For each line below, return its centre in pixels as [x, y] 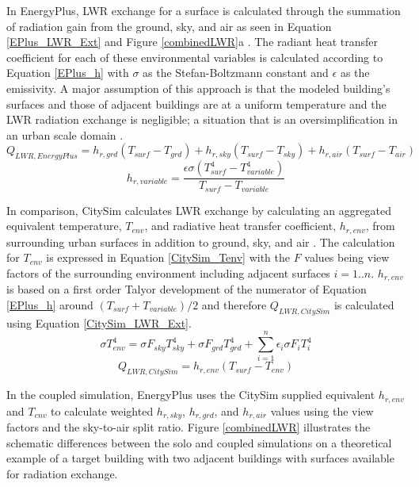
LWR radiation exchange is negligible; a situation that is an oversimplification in [202, 119]
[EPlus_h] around [50, 304]
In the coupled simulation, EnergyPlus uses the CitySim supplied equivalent [191, 395]
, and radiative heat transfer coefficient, [240, 226]
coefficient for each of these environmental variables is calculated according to [195, 57]
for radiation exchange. [62, 473]
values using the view [322, 410]
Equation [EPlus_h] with [68, 73]
